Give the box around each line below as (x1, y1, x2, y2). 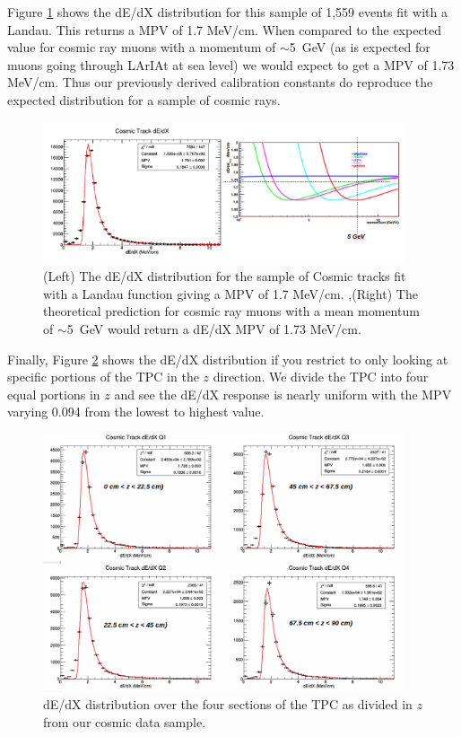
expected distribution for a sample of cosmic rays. (7, 90, 281, 109)
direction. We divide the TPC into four (213, 367, 429, 386)
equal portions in (7, 384, 100, 403)
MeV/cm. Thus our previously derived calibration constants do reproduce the (7, 73, 433, 92)
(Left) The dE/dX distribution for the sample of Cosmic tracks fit (43, 267, 406, 285)
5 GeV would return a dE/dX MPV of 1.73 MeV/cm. (66, 320, 361, 338)
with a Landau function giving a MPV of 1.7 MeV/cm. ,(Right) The (43, 284, 418, 303)
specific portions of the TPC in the (7, 367, 199, 386)
